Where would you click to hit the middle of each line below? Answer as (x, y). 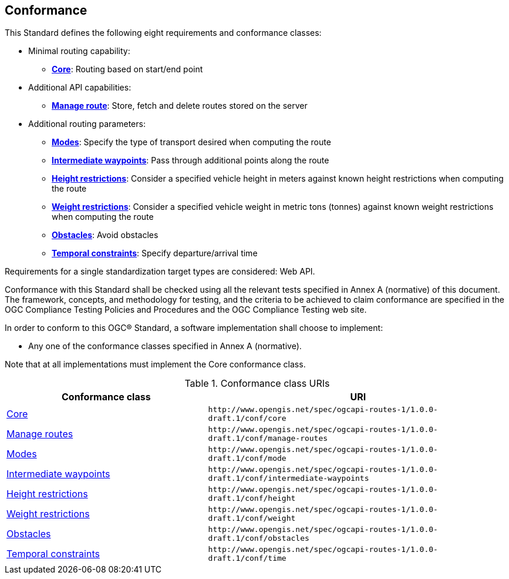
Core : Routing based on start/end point (127, 69)
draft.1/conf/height (252, 498)
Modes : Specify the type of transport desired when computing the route (191, 142)
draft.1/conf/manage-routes (268, 439)
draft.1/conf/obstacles (259, 538)
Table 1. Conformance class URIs (257, 384)
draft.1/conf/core (247, 419)
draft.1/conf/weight (252, 518)
